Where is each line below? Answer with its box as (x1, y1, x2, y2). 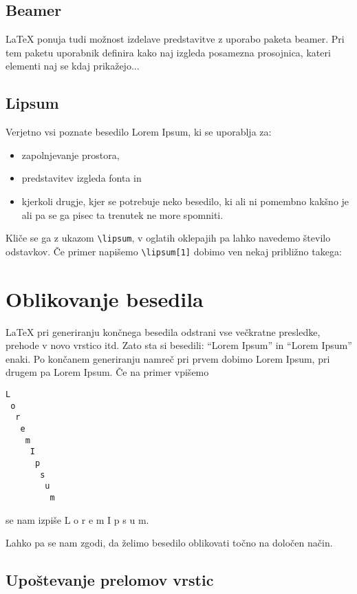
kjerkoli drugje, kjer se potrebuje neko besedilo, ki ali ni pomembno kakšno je (21, 193, 349, 208)
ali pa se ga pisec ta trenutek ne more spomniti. (21, 207, 224, 222)
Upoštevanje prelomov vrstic (6, 569, 214, 591)
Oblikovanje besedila (6, 284, 204, 312)
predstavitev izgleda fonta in (21, 171, 142, 185)
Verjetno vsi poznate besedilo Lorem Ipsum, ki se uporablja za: (6, 125, 272, 139)
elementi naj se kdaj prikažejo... (6, 59, 140, 73)
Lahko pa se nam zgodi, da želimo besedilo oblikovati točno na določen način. (6, 535, 333, 550)
